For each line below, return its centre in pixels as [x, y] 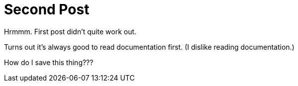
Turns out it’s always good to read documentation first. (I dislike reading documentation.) [149, 47]
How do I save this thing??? [49, 62]
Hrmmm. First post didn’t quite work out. [70, 31]
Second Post [47, 9]
